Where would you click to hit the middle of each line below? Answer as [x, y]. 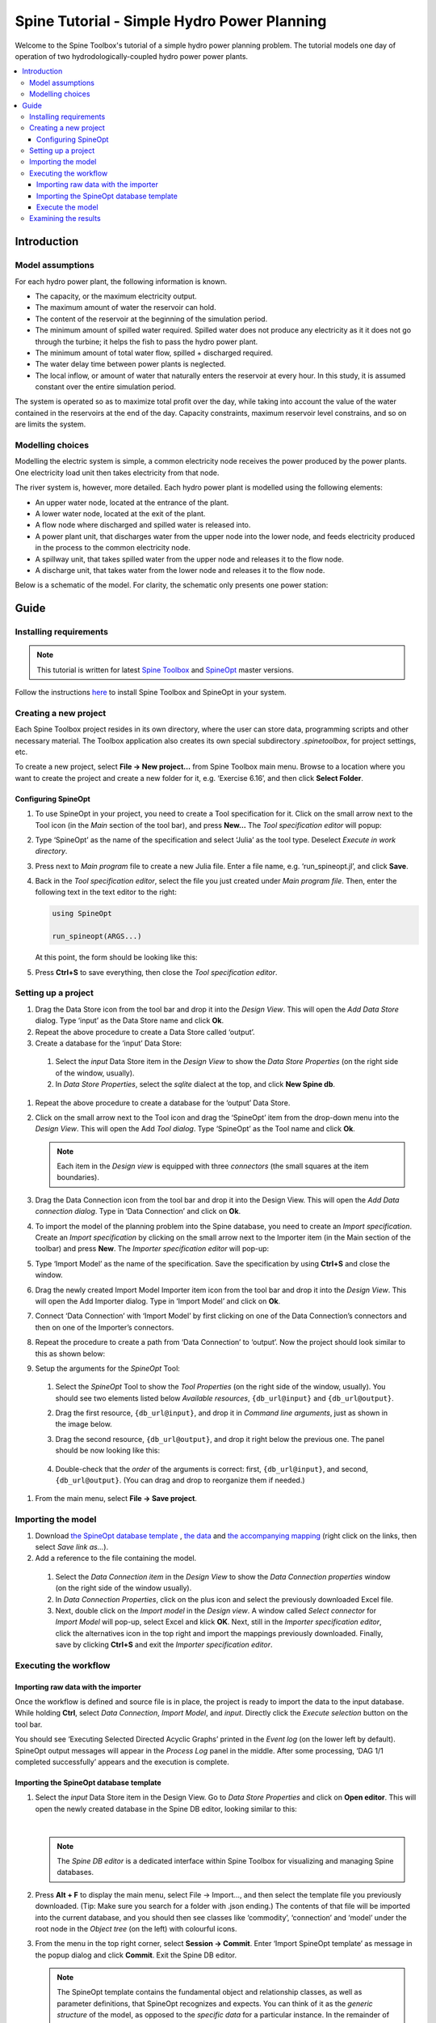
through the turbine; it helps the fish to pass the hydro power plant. [147, 341]
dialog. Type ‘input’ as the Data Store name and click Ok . [130, 1020]
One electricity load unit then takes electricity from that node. [117, 473]
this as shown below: [70, 1353]
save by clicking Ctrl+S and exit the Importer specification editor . [164, 1645]
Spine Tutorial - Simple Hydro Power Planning [171, 21]
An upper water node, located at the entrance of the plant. [132, 503]
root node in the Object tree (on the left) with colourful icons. [136, 1928]
